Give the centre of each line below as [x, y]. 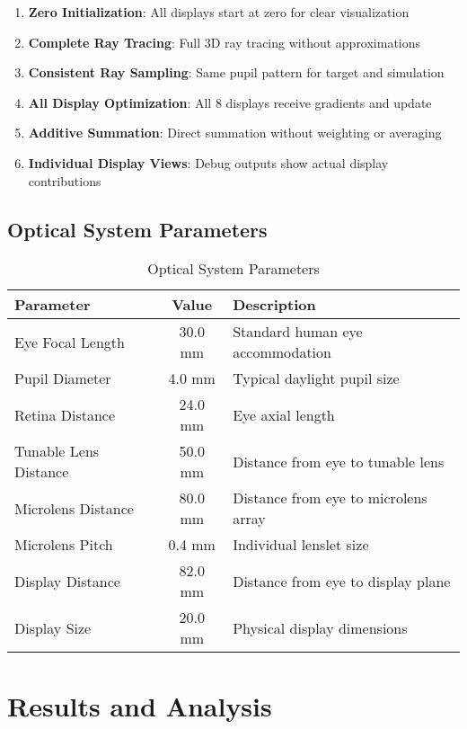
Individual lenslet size [301, 545]
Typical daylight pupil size [316, 378]
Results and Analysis [140, 705]
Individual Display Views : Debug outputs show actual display [208, 162]
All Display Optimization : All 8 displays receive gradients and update [230, 102]
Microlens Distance [74, 508]
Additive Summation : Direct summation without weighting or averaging [235, 133]
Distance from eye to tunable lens [339, 461]
